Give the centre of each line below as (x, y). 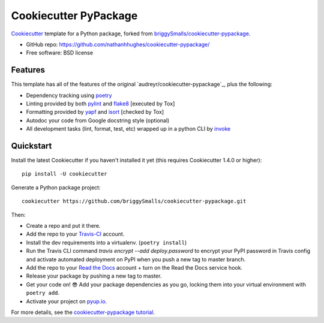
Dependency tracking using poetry (69, 95)
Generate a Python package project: (56, 187)
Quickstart (31, 146)
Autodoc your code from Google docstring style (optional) (98, 120)
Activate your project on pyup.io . (67, 301)
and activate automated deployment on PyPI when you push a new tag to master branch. (136, 259)
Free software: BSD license (59, 53)
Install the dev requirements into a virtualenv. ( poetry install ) (106, 242)
